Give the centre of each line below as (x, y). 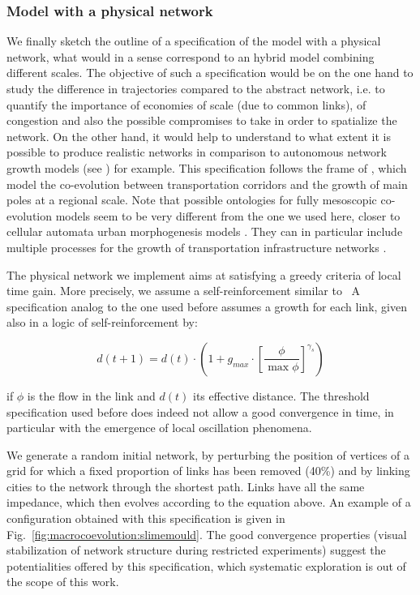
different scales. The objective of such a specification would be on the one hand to (210, 73)
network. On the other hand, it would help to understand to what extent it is (199, 136)
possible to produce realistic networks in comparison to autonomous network (197, 152)
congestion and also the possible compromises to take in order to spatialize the (202, 120)
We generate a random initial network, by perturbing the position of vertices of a (208, 454)
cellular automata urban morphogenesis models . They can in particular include (205, 231)
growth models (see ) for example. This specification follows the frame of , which (207, 167)
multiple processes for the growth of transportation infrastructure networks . (197, 247)
